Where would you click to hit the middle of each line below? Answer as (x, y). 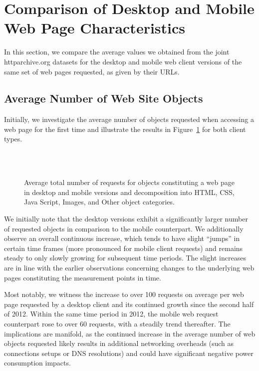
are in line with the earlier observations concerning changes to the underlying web (129, 268)
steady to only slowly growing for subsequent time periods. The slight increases (125, 258)
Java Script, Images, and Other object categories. (99, 202)
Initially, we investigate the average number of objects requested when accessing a (129, 119)
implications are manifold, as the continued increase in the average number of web (130, 333)
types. (13, 139)
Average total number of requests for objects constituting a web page (129, 182)
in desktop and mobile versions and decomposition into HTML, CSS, (129, 192)
